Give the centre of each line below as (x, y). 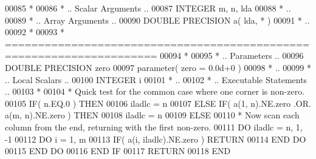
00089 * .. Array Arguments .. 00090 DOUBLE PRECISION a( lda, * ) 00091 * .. (157, 20)
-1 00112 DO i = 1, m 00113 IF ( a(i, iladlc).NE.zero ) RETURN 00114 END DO (156, 139)
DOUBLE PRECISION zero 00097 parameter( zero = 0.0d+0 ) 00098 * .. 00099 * (158, 67)
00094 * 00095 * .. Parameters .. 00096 (232, 56)
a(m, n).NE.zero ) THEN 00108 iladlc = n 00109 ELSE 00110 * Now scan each (152, 115)
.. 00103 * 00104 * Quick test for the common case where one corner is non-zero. (155, 91)
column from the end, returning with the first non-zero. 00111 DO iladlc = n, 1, (154, 127)
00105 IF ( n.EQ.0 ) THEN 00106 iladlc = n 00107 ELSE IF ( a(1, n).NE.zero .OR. (158, 103)
